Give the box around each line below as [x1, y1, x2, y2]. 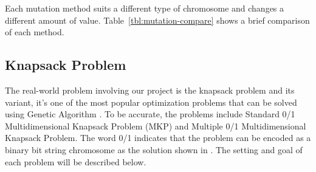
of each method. [5, 26, 64, 38]
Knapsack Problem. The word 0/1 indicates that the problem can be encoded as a [5, 131, 311, 144]
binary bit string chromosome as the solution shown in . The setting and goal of [5, 143, 303, 156]
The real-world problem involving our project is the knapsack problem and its [5, 83, 295, 96]
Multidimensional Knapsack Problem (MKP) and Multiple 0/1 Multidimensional [5, 119, 306, 132]
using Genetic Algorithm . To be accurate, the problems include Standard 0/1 [5, 108, 295, 120]
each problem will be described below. [5, 155, 146, 168]
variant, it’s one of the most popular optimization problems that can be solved [5, 95, 297, 108]
